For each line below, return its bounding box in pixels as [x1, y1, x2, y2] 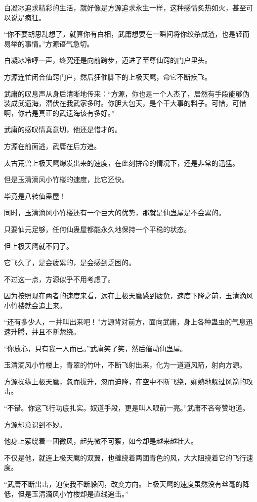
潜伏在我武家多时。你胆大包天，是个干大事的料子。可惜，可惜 [45, 98, 246, 108]
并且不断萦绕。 [31, 326, 80, 337]
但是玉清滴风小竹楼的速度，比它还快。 [4, 174, 128, 184]
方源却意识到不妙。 [4, 419, 66, 429]
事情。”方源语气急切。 [24, 38, 94, 48]
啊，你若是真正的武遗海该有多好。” [4, 107, 115, 118]
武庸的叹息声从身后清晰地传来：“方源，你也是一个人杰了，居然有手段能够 [4, 88, 243, 98]
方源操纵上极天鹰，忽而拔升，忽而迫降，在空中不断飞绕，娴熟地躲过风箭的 [4, 376, 246, 386]
